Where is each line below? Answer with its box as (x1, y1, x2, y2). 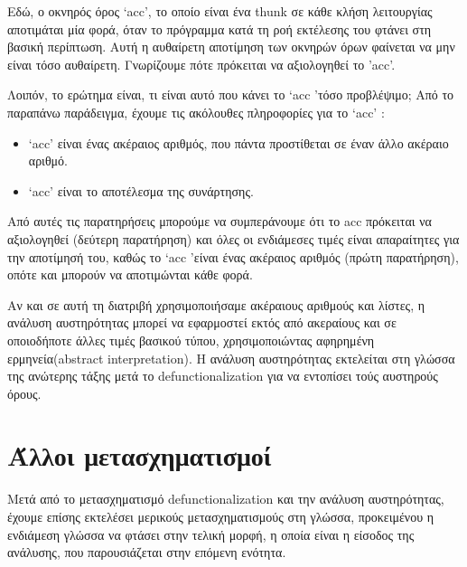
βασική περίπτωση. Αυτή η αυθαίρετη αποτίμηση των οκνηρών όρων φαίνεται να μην (7, 37, 455, 56)
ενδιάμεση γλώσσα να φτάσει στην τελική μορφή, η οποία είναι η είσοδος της (7, 524, 415, 543)
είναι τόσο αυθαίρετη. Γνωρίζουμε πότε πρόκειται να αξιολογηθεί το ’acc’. (7, 54, 396, 73)
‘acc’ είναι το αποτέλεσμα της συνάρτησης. (28, 181, 254, 200)
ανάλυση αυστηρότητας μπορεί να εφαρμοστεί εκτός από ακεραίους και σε (7, 313, 397, 332)
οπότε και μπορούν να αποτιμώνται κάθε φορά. (7, 265, 253, 284)
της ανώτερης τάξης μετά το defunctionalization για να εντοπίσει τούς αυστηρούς (7, 366, 438, 385)
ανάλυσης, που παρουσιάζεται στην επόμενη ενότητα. (7, 543, 286, 562)
